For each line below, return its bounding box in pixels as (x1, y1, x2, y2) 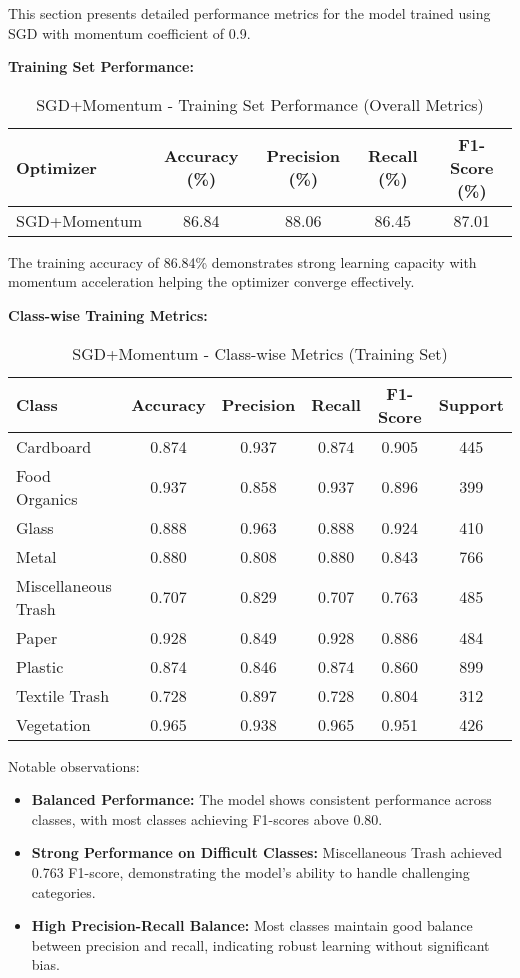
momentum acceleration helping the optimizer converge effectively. (8, 271, 415, 292)
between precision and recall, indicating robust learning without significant (31, 934, 490, 955)
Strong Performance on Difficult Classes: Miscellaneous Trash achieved (31, 842, 503, 863)
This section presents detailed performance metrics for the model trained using (8, 3, 491, 23)
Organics (16, 486, 78, 510)
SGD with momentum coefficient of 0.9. (8, 22, 251, 43)
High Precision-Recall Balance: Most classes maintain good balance (31, 915, 473, 936)
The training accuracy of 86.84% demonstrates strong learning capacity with (8, 251, 477, 272)
